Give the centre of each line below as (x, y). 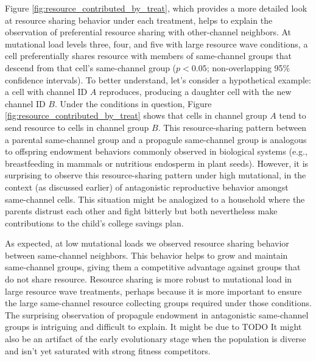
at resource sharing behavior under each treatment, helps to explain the (139, 20)
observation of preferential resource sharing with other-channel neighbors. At (148, 32)
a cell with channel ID (46, 92)
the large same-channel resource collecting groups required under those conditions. (158, 303)
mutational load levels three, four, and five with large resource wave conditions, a (156, 44)
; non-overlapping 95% (248, 67)
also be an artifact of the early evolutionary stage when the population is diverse (156, 339)
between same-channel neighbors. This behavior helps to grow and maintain (146, 255)
